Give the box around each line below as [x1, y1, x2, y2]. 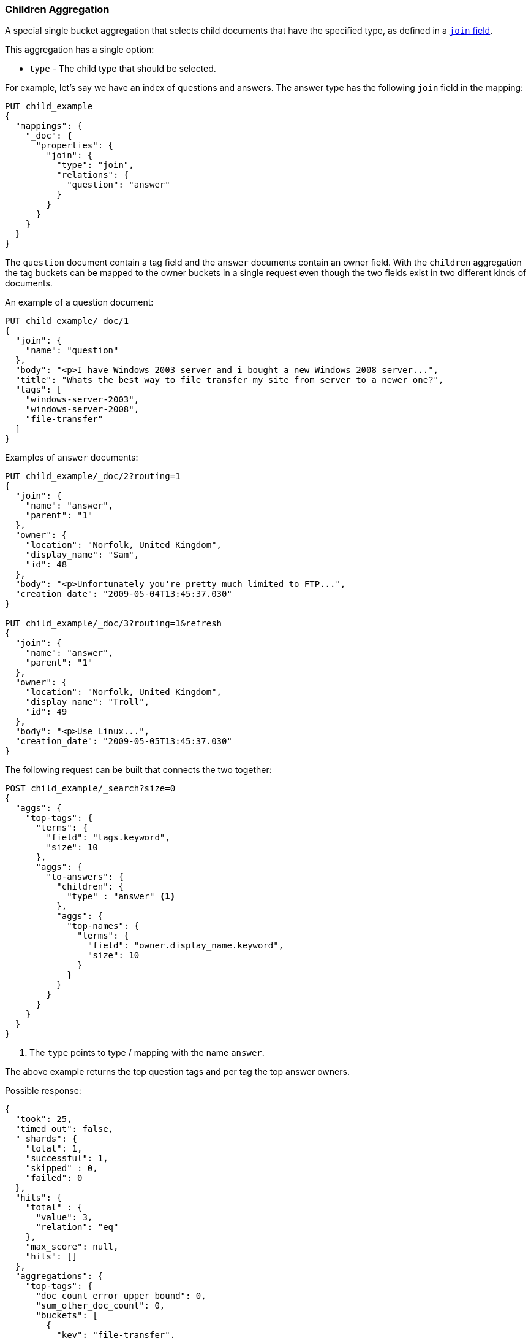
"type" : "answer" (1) [67, 891, 176, 902]
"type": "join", [56, 160, 134, 171]
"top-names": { [67, 921, 140, 931]
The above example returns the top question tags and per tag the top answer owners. [5, 1066, 350, 1077]
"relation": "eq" [36, 1222, 119, 1232]
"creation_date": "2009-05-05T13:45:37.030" [15, 736, 232, 747]
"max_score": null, [25, 1242, 119, 1252]
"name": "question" [25, 345, 119, 356]
